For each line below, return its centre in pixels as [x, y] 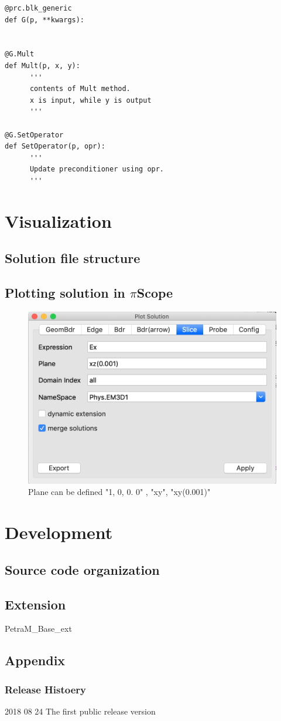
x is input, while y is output [90, 100]
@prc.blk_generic [38, 8]
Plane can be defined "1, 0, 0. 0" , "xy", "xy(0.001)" [119, 492]
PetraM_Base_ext [38, 629]
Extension [35, 604]
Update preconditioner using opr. [97, 169]
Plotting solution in [65, 293]
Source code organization [82, 569]
